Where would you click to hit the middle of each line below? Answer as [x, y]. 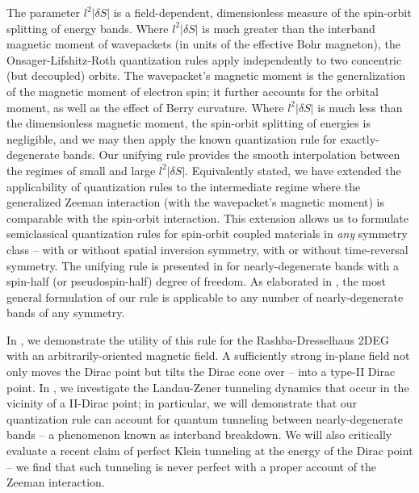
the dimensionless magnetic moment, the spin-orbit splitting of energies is [189, 123]
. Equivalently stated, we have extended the [293, 170]
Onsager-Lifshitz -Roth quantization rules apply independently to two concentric [204, 59]
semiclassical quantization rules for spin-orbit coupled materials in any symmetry [207, 234]
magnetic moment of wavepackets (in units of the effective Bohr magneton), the [203, 44]
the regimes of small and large [81, 170]
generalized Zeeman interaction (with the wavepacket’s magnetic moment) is [195, 202]
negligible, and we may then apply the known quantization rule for [172, 138]
